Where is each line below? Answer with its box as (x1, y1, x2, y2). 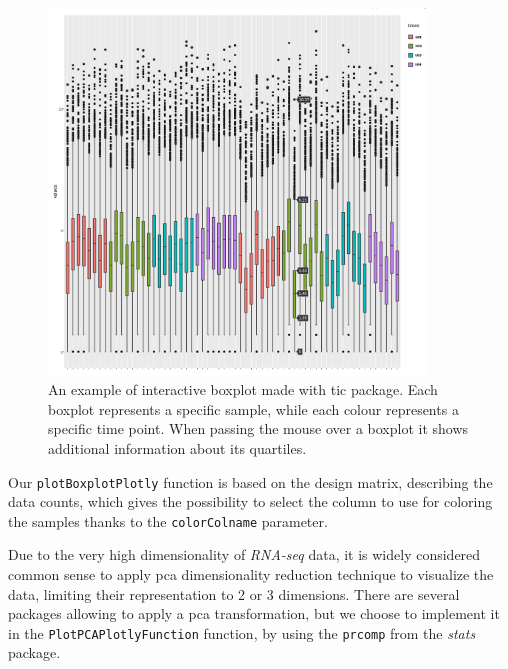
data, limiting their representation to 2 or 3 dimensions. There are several (8, 583, 460, 604)
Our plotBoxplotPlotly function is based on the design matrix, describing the (8, 471, 493, 492)
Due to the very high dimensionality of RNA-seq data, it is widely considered (8, 544, 481, 565)
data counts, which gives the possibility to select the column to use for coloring (8, 491, 493, 512)
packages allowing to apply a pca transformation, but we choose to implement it (8, 603, 500, 624)
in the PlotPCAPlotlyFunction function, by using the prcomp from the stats (8, 622, 476, 643)
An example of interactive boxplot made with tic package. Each (48, 379, 438, 400)
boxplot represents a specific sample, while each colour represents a (48, 398, 459, 419)
